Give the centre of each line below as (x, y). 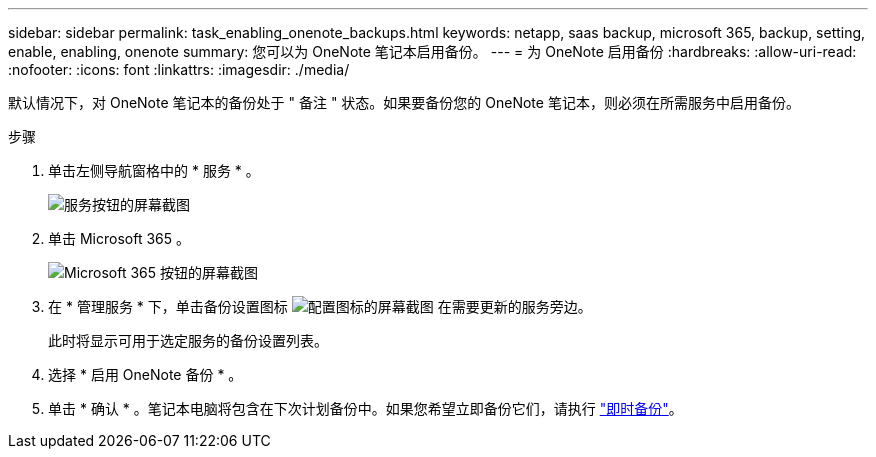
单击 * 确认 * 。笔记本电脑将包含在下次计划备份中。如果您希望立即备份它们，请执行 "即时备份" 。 (365, 408)
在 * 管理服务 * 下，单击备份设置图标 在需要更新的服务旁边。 (320, 306)
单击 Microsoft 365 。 (119, 238)
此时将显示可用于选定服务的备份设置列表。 (188, 340)
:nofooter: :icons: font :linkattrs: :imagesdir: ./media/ (179, 69)
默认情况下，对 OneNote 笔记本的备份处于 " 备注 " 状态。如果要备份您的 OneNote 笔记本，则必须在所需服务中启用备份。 (404, 102)
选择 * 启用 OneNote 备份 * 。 (145, 374)
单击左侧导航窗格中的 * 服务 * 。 (154, 170)
